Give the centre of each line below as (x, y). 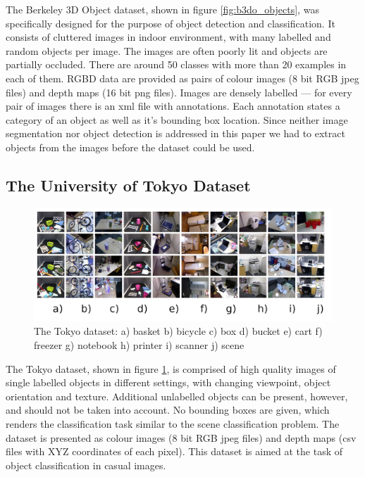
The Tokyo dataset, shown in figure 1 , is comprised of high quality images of (171, 368)
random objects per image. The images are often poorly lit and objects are (167, 50)
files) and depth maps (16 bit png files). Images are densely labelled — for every (179, 92)
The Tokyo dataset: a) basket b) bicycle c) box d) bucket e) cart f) (178, 331)
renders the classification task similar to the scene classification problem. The (173, 423)
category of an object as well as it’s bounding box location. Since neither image (177, 119)
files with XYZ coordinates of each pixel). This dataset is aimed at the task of (174, 451)
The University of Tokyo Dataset (128, 185)
